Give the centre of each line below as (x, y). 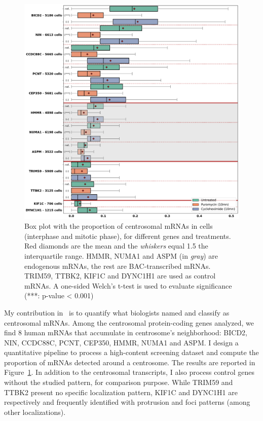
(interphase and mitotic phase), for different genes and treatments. (128, 236)
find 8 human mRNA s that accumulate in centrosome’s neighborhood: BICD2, (126, 332)
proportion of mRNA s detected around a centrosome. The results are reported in (130, 362)
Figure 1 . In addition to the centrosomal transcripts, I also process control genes (129, 372)
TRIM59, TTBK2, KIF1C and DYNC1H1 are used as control (120, 276)
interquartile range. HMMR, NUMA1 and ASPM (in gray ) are (121, 255)
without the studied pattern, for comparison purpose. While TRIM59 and (119, 382)
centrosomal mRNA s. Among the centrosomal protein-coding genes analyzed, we (129, 322)
